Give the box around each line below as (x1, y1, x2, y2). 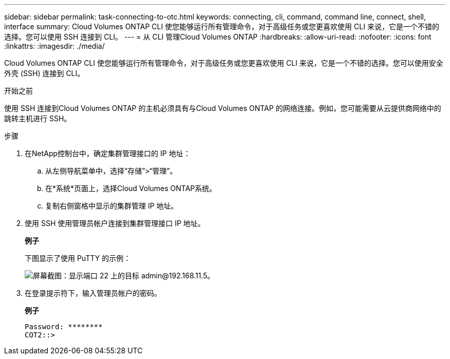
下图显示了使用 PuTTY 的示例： (25, 254, 131, 262)
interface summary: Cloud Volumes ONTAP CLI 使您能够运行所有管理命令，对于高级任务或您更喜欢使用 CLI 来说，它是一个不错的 (4, 22, 439, 31)
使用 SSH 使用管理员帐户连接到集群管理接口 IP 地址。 (25, 219, 205, 228)
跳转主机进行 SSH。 (4, 114, 71, 123)
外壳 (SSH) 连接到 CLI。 (4, 69, 85, 78)
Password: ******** (25, 323, 103, 331)
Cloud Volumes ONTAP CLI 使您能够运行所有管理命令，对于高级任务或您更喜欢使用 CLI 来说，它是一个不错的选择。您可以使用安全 (4, 59, 443, 67)
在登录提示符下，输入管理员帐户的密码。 (25, 289, 161, 297)
